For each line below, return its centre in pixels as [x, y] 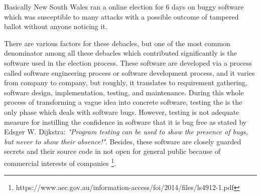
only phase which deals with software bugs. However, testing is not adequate [122, 112]
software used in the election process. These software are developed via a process [128, 62]
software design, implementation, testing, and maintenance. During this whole [124, 92]
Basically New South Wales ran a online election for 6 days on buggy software [124, 7]
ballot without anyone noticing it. [56, 26]
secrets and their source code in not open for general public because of [112, 151]
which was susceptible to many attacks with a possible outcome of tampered [121, 16]
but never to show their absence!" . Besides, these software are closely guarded [123, 141]
